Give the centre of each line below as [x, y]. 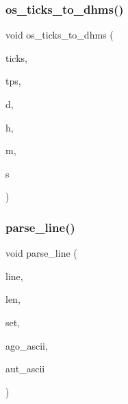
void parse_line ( [41, 253]
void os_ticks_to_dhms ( [60, 35]
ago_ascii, [27, 345]
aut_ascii [25, 369]
